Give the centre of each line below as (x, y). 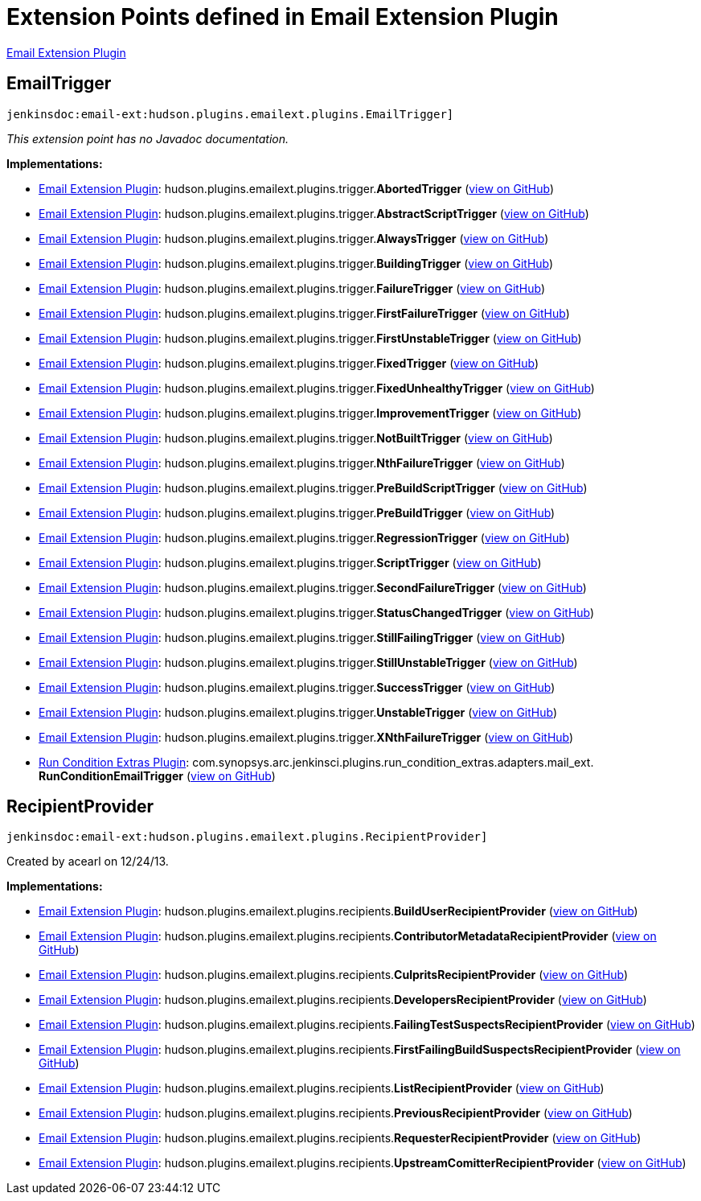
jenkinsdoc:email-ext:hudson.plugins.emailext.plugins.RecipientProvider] (247, 837)
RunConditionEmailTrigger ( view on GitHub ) (157, 775)
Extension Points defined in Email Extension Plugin (283, 17)
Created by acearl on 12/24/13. (88, 862)
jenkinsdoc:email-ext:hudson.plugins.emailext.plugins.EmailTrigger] (230, 114)
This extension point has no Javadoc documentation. (148, 138)
